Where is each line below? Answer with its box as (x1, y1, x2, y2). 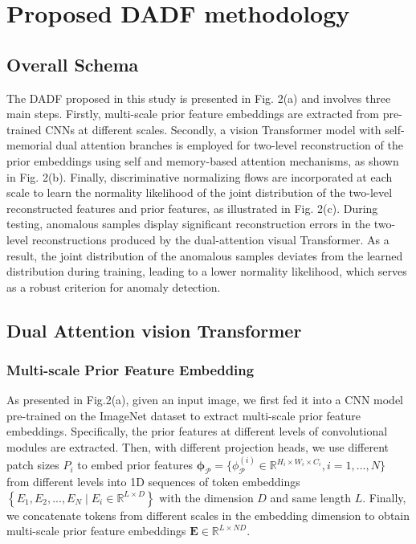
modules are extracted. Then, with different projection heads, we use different (6, 439, 389, 456)
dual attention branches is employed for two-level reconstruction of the (55, 137, 403, 153)
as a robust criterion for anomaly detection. (6, 278, 221, 295)
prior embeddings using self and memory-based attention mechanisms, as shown (6, 152, 399, 169)
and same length (270, 489, 351, 505)
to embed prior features (77, 456, 194, 473)
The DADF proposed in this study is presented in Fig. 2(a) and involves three (6, 89, 391, 106)
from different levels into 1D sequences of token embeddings (6, 472, 300, 489)
